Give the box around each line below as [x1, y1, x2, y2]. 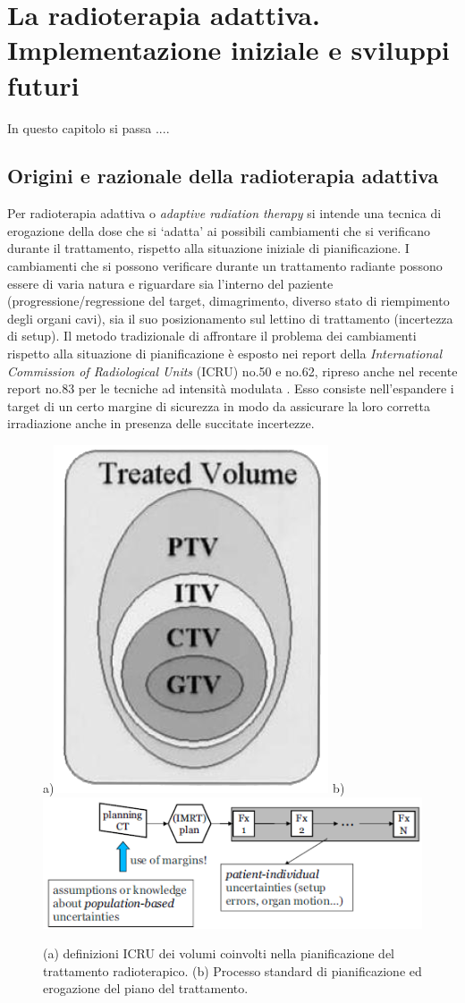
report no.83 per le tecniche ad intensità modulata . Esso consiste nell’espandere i [7, 379, 454, 398]
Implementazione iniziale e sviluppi [7, 31, 450, 68]
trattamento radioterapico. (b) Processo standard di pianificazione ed [43, 961, 422, 980]
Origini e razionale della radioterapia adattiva [7, 162, 439, 190]
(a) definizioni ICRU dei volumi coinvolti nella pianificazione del [43, 944, 394, 963]
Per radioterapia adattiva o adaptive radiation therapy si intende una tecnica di [7, 204, 442, 223]
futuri [7, 66, 80, 103]
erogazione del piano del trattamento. [43, 979, 249, 998]
